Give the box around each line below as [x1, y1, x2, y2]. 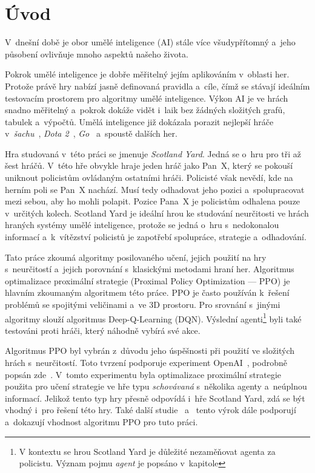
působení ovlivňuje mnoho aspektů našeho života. [5, 47, 188, 60]
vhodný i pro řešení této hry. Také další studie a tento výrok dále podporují [5, 403, 296, 416]
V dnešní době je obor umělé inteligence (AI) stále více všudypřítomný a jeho [5, 36, 296, 48]
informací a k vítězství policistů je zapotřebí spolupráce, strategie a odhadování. [5, 230, 307, 243]
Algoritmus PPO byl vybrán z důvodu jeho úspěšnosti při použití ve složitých [5, 344, 295, 357]
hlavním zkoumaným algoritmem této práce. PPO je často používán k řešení [5, 286, 290, 299]
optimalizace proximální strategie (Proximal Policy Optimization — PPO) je [5, 274, 290, 287]
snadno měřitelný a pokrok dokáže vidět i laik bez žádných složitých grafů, [5, 103, 285, 116]
